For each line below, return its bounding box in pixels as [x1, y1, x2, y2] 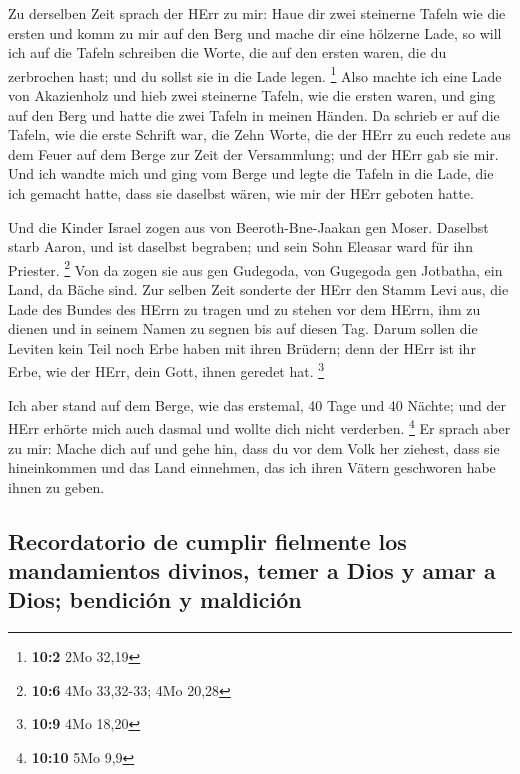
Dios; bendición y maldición [8, 584, 302, 615]
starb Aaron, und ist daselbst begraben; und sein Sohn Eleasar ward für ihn [8, 236, 473, 257]
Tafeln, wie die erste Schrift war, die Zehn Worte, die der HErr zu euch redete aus [8, 124, 511, 145]
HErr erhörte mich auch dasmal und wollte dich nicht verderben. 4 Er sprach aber [8, 415, 511, 438]
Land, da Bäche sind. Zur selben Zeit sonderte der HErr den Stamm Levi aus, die [8, 279, 509, 300]
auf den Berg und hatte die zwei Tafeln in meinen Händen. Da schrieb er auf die [8, 104, 500, 125]
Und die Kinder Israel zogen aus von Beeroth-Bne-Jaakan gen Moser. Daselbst [8, 216, 489, 237]
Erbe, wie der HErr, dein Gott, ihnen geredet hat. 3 [8, 358, 325, 382]
